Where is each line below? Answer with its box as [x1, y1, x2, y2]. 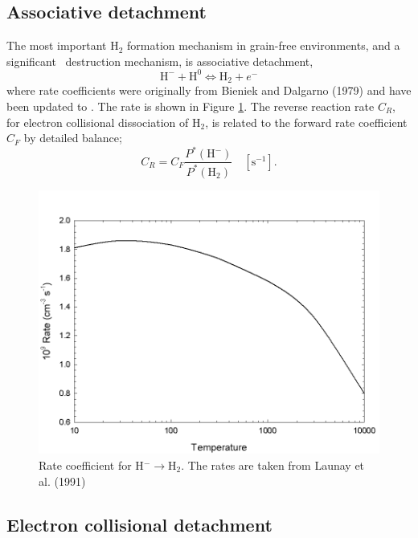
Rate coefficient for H [39, 457, 144, 474]
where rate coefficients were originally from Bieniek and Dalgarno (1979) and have [6, 82, 412, 99]
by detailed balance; [23, 129, 122, 146]
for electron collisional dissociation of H [6, 113, 201, 130]
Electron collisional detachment [6, 512, 273, 536]
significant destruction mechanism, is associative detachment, [6, 52, 313, 69]
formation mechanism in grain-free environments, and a [127, 37, 400, 54]
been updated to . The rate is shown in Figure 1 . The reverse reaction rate [6, 97, 375, 114]
